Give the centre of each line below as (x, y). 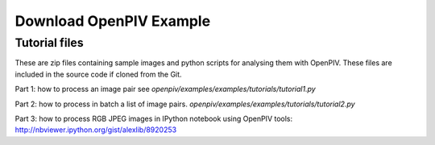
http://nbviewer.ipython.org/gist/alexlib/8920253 (96, 130)
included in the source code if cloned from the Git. (98, 74)
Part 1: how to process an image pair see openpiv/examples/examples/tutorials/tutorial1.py (165, 89)
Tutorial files (49, 43)
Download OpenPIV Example (113, 21)
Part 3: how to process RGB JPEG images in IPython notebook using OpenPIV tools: (154, 118)
